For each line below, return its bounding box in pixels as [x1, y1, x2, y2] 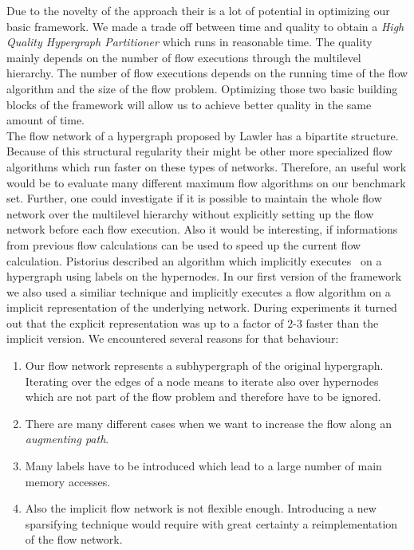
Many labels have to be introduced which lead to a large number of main [25, 458, 382, 474]
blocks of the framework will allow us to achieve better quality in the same [6, 96, 372, 112]
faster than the [306, 314, 379, 331]
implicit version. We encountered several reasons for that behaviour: [6, 330, 339, 347]
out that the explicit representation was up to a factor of [6, 314, 284, 331]
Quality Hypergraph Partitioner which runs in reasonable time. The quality [6, 33, 373, 50]
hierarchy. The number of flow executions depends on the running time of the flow [6, 65, 408, 81]
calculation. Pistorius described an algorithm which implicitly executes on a [6, 252, 382, 269]
